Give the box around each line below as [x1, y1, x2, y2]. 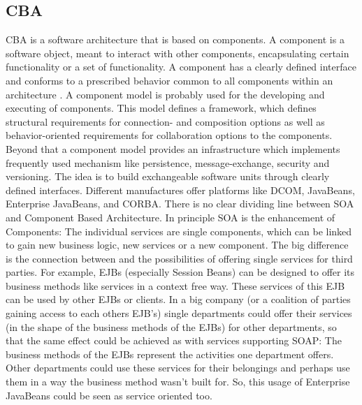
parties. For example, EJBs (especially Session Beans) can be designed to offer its [6, 265, 355, 279]
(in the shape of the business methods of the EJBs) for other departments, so [6, 319, 337, 334]
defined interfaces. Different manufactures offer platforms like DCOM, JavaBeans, [6, 182, 355, 197]
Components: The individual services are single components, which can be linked [6, 223, 352, 238]
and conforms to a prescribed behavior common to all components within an [6, 73, 333, 87]
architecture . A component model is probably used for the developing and [6, 87, 325, 101]
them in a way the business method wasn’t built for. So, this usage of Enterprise [6, 374, 350, 389]
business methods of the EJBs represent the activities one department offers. [6, 346, 334, 361]
